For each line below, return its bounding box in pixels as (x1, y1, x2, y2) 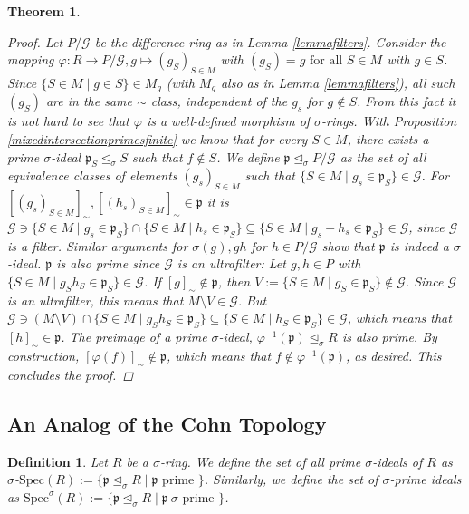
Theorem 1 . (7, 2, 81, 20)
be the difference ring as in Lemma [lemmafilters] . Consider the (94, 32, 446, 51)
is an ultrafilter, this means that (7, 290, 184, 309)
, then (217, 272, 251, 290)
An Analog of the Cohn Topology (7, 409, 327, 437)
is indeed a (389, 236, 449, 255)
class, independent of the (150, 92, 288, 111)
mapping (7, 50, 54, 69)
